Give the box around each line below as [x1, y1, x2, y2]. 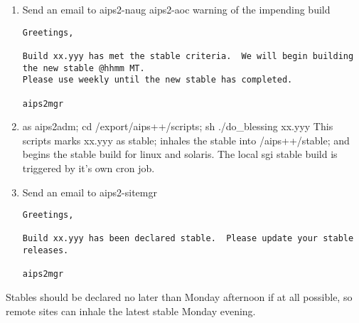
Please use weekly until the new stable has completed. [22, 75, 293, 85]
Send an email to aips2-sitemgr [22, 184, 157, 199]
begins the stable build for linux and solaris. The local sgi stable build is [22, 147, 338, 161]
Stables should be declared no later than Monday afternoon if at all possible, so [6, 290, 353, 305]
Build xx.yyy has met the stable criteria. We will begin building [22, 51, 354, 61]
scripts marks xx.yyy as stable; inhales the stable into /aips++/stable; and [22, 132, 350, 147]
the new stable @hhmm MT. [22, 63, 145, 73]
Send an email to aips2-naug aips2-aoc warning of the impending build [22, 2, 331, 16]
